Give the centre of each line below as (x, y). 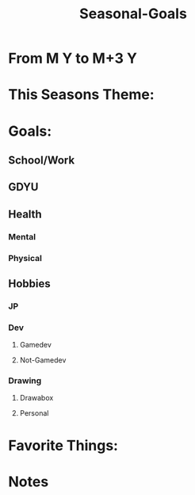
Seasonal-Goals (133, 14)
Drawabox (36, 398)
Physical (25, 258)
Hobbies (30, 284)
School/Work (42, 160)
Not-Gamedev (43, 360)
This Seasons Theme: (81, 95)
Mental (22, 236)
